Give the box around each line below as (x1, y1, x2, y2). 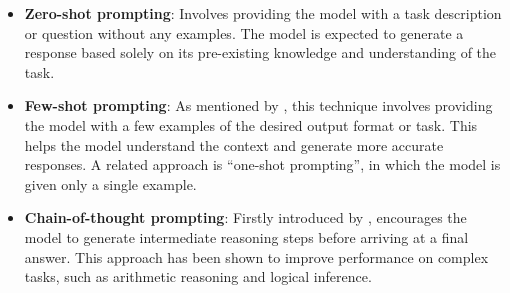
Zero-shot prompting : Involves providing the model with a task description (24, 3, 502, 23)
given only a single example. (24, 173, 197, 194)
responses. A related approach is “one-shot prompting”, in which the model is (24, 154, 501, 175)
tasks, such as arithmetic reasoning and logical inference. (24, 266, 372, 287)
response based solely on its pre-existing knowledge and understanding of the (24, 42, 497, 63)
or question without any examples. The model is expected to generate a (24, 22, 464, 43)
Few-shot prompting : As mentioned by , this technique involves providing (24, 95, 493, 116)
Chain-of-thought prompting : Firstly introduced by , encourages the (24, 207, 467, 228)
